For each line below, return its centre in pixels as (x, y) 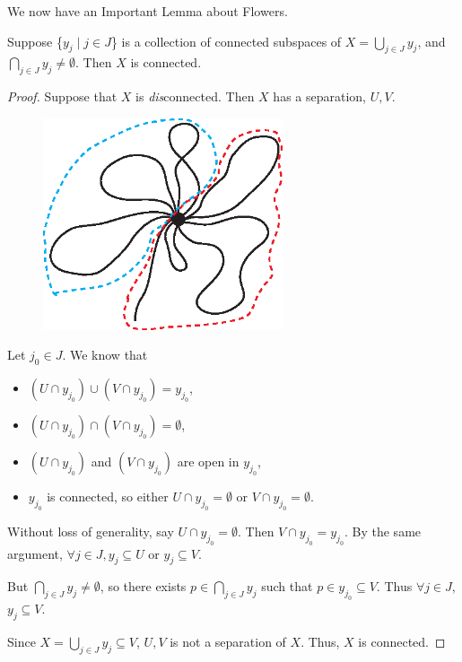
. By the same (383, 531)
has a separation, (320, 96)
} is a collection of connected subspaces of (226, 41)
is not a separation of (228, 641)
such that (287, 586)
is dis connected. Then (195, 96)
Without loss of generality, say (91, 531)
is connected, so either (108, 496)
